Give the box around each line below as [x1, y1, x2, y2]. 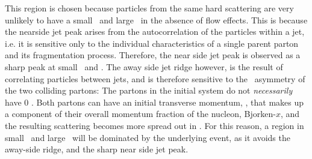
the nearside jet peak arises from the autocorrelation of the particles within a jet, [5, 25, 305, 38]
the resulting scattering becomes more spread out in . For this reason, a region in [5, 119, 304, 131]
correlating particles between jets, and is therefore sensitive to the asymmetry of [5, 72, 305, 85]
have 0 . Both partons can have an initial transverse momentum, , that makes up [5, 95, 304, 108]
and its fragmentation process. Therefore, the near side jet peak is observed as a [5, 49, 301, 61]
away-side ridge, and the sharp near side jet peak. [5, 143, 189, 155]
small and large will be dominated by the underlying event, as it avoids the [5, 131, 290, 143]
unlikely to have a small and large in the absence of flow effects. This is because [5, 13, 308, 26]
